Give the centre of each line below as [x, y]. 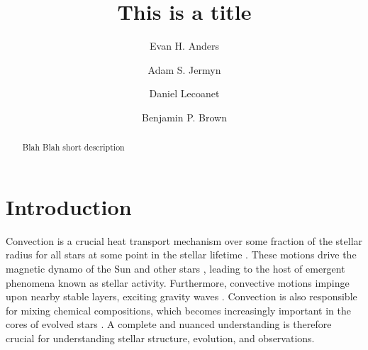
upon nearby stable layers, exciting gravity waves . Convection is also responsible [182, 296]
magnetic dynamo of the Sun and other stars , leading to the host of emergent [175, 269]
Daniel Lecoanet [184, 93]
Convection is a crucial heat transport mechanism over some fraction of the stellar [184, 240]
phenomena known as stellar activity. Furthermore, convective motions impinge [178, 282]
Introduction [69, 206]
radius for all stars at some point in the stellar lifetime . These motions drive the [181, 255]
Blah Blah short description [73, 147]
